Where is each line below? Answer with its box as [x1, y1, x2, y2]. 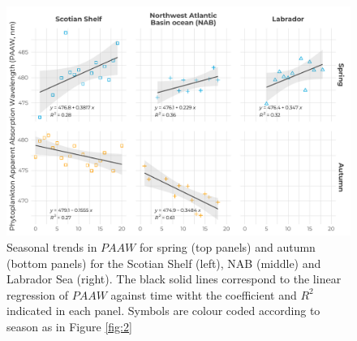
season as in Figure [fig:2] [6, 317, 132, 335]
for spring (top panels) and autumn [139, 238, 316, 255]
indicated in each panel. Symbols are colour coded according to [6, 302, 320, 319]
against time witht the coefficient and [110, 286, 297, 303]
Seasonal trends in [6, 238, 97, 255]
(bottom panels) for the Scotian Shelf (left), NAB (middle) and [6, 254, 321, 271]
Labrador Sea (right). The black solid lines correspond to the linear [6, 270, 342, 287]
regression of [6, 286, 69, 303]
